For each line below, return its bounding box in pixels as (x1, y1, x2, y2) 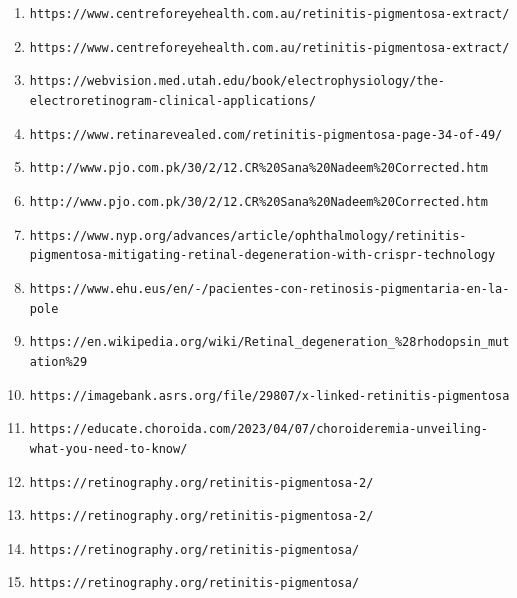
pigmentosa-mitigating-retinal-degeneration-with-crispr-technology (29, 248, 496, 263)
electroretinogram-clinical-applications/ (29, 93, 317, 108)
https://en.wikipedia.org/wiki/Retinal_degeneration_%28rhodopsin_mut (29, 335, 510, 350)
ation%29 (29, 354, 88, 369)
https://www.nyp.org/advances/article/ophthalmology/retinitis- (29, 228, 467, 243)
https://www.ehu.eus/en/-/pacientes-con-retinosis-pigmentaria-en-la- (29, 281, 510, 296)
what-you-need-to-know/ (29, 441, 188, 456)
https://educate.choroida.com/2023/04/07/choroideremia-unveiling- (29, 422, 488, 437)
